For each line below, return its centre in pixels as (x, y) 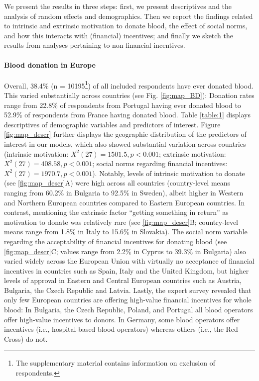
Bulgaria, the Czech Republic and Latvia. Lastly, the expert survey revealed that (128, 290)
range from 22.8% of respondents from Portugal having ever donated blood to (123, 105)
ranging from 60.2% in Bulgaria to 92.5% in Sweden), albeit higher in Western (124, 192)
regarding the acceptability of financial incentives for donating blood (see (116, 241)
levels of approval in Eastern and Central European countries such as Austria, (123, 280)
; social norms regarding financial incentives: (160, 163)
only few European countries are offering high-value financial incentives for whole (128, 300)
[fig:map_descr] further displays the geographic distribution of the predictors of (125, 134)
